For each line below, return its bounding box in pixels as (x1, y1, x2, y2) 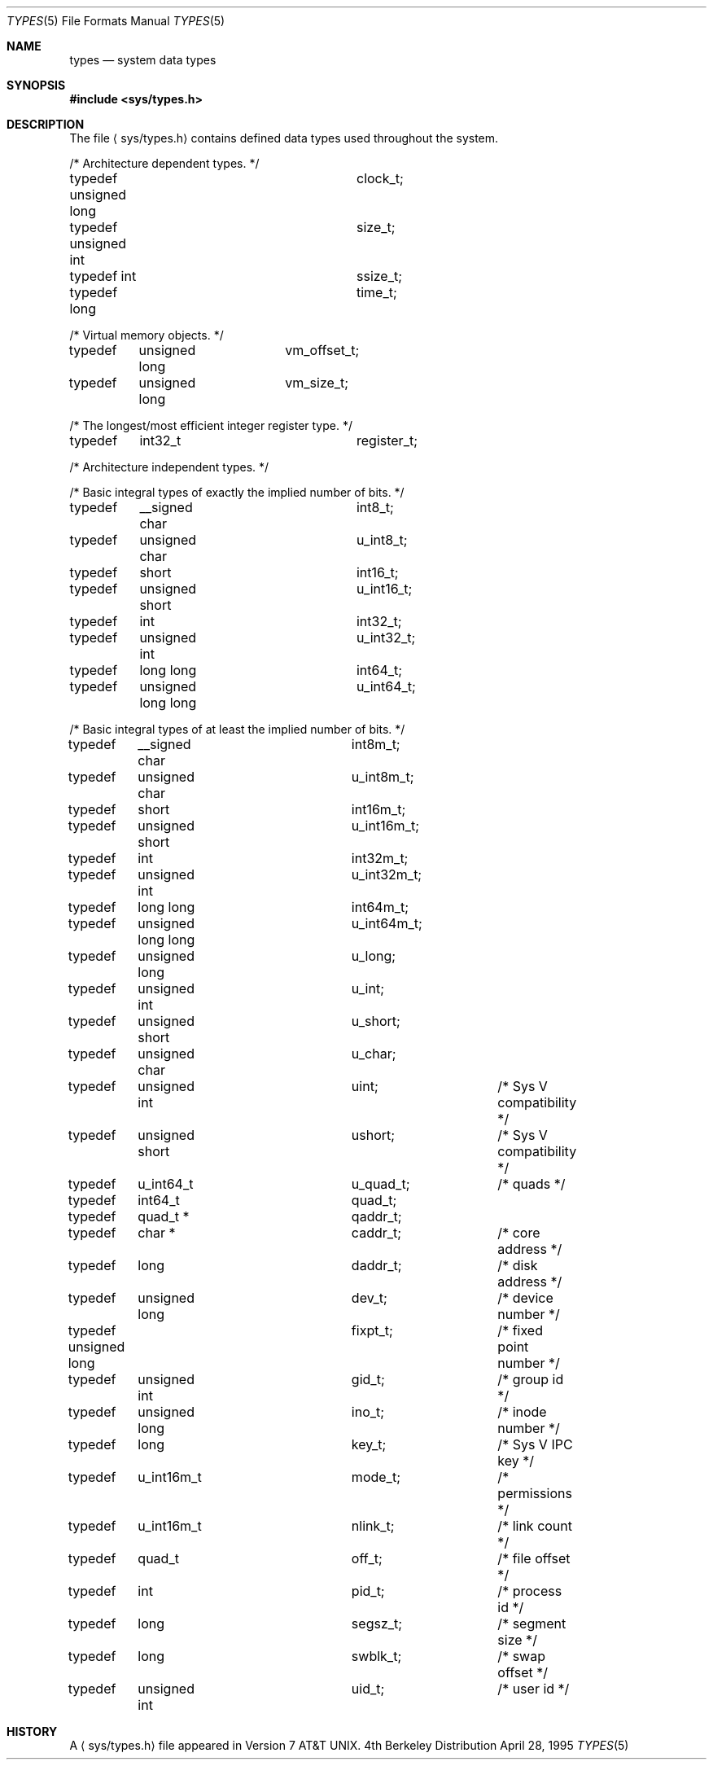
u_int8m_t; (351, 769, 414, 785)
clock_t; (356, 170, 404, 186)
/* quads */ (497, 1176, 566, 1192)
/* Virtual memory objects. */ (69, 328, 224, 342)
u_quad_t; (351, 1176, 410, 1192)
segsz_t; (351, 1615, 403, 1632)
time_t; (356, 284, 397, 300)
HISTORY (7, 1724, 58, 1738)
